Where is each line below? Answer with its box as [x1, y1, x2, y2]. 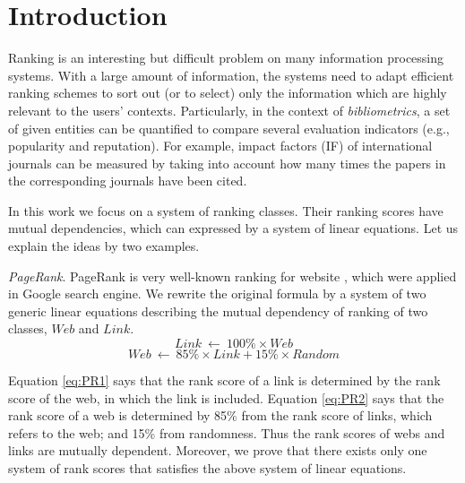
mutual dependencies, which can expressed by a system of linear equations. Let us [8, 219, 459, 237]
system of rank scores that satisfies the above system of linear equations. [8, 459, 407, 477]
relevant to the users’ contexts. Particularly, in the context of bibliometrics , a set [8, 100, 451, 119]
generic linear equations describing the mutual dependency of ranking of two [8, 301, 428, 320]
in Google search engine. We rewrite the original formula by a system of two [8, 284, 426, 303]
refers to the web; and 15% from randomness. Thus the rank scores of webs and [8, 423, 445, 442]
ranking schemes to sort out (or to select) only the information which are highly [8, 83, 447, 102]
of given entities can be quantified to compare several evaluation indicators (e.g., [8, 118, 450, 137]
